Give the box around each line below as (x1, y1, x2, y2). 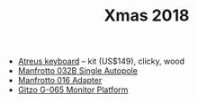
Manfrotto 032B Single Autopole (17, 65, 138, 76)
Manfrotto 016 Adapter (17, 75, 103, 86)
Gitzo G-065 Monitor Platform (17, 84, 129, 95)
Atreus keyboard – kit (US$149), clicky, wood (17, 56, 185, 67)
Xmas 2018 (103, 5, 190, 26)
